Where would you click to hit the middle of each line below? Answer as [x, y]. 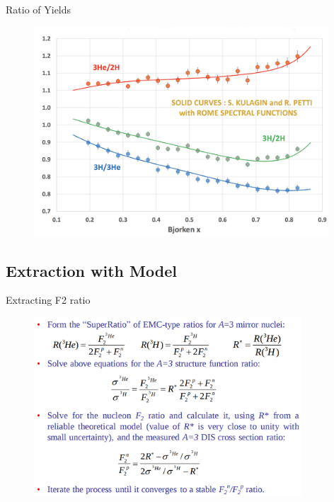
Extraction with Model [91, 270]
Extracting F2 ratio [48, 300]
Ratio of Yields [39, 9]
